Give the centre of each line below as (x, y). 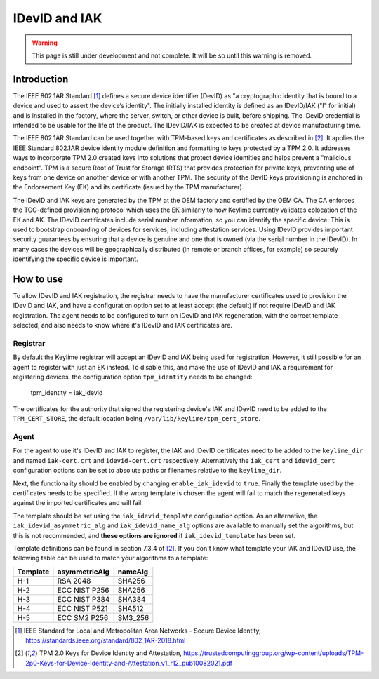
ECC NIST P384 (84, 599)
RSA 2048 (74, 581)
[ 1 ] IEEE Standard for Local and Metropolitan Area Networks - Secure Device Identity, (138, 631)
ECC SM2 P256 (83, 617)
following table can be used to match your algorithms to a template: (111, 558)
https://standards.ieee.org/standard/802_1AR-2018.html (106, 640)
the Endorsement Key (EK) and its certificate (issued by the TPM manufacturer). (128, 187)
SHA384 (132, 599)
